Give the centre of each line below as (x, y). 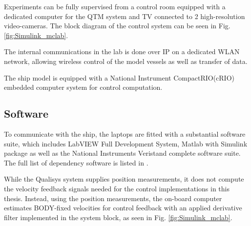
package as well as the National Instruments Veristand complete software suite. (122, 153)
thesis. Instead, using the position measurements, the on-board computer (113, 198)
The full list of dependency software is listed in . (76, 162)
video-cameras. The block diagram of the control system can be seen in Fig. (117, 26)
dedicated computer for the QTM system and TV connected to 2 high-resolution (125, 16)
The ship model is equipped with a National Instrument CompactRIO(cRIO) (119, 77)
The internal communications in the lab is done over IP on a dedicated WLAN (122, 51)
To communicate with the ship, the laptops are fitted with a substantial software (125, 134)
